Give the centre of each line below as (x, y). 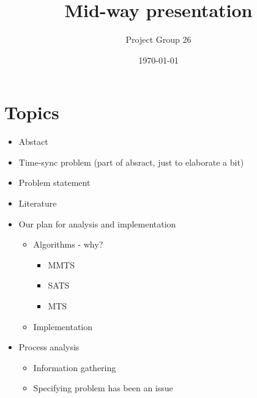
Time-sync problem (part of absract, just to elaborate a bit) (131, 162)
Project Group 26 (158, 39)
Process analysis (49, 347)
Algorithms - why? (68, 244)
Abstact (33, 142)
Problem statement (54, 182)
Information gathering (75, 367)
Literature (38, 203)
